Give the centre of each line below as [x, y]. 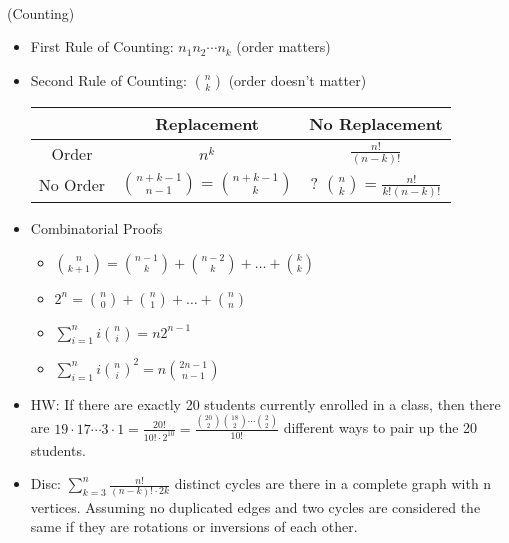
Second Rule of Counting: [108, 79]
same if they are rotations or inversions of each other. [194, 526]
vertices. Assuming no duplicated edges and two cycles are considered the [255, 506]
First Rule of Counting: [102, 46]
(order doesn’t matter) [297, 79]
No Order [72, 184]
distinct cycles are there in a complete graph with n [333, 483]
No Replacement [376, 123]
